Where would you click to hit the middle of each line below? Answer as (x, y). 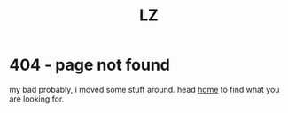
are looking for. (37, 99)
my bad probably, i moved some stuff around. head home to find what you (144, 89)
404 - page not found (90, 65)
